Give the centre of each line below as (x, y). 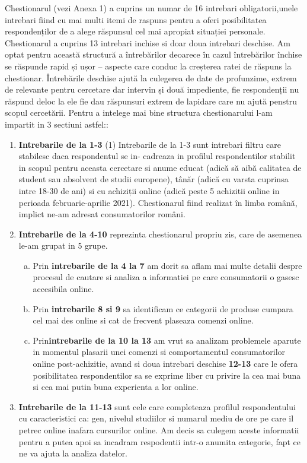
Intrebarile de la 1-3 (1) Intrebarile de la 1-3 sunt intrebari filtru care (150, 144)
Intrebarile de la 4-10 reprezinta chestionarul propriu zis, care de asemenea (160, 234)
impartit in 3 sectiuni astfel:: (57, 124)
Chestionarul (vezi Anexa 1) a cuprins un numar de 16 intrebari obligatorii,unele (151, 8)
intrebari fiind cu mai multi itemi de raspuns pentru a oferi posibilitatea (136, 19)
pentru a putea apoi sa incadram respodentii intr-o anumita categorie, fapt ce (159, 441)
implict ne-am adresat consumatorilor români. (102, 214)
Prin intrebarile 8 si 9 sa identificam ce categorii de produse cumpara (163, 308)
